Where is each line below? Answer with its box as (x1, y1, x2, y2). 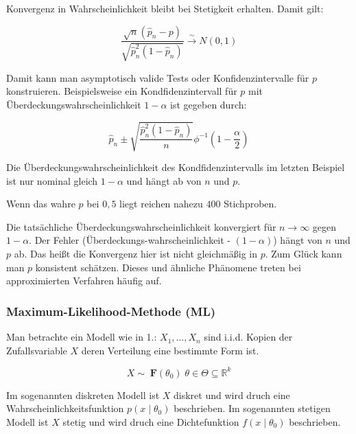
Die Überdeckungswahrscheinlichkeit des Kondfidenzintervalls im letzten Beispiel (6, 160, 345, 174)
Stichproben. (224, 196, 277, 211)
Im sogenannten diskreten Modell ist (6, 387, 160, 402)
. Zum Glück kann (265, 247, 342, 261)
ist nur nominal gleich (6, 173, 98, 187)
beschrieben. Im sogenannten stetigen (174, 401, 331, 415)
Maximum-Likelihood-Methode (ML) (6, 302, 216, 319)
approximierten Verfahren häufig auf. (6, 273, 162, 288)
